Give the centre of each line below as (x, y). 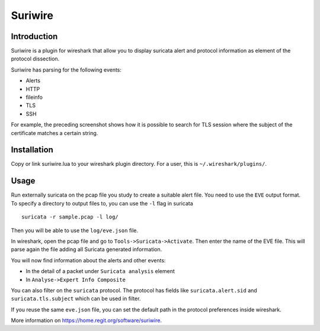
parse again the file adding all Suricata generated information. (87, 249)
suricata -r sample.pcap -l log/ (70, 217)
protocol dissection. (35, 59)
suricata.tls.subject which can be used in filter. (76, 298)
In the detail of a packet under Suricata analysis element (100, 271)
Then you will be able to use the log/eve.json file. (75, 230)
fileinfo (34, 97)
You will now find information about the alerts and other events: (88, 260)
